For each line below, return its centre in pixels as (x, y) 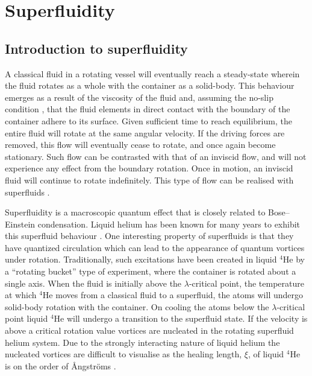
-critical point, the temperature (247, 283)
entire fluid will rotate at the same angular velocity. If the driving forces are (145, 132)
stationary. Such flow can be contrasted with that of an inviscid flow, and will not (156, 156)
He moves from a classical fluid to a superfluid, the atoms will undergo (173, 295)
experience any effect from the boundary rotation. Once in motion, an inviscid (149, 168)
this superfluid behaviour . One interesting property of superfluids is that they (149, 236)
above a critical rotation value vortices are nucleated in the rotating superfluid (149, 330)
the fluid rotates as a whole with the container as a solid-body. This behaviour (150, 85)
